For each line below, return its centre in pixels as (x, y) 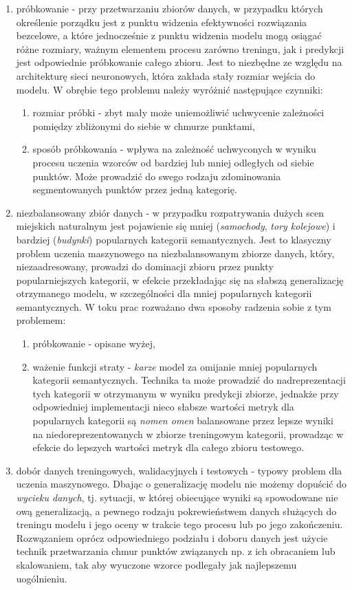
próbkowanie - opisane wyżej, (94, 343)
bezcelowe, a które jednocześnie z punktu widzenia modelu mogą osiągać (169, 35)
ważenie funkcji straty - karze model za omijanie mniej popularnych (175, 366)
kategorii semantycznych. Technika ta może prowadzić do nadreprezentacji (189, 380)
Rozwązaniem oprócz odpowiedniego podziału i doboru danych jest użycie (172, 537)
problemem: (41, 320)
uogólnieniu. (42, 578)
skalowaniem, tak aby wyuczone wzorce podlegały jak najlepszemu (156, 564)
